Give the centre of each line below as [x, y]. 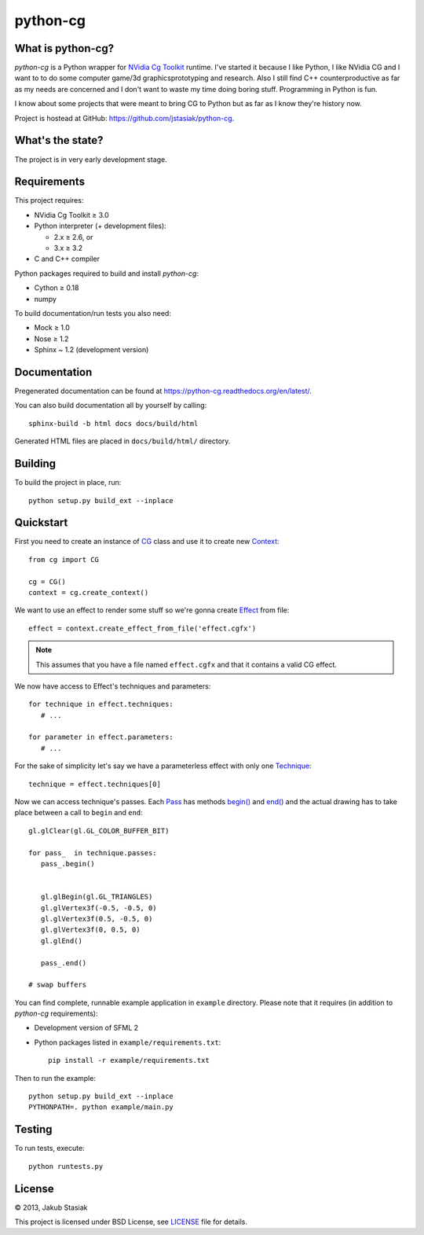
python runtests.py [66, 1166]
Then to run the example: [55, 1078]
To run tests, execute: [50, 1149]
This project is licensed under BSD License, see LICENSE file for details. [131, 1222]
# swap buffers [58, 985]
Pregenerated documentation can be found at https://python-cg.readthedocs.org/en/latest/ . [163, 391]
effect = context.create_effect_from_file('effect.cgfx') [143, 628]
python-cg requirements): [56, 1013]
